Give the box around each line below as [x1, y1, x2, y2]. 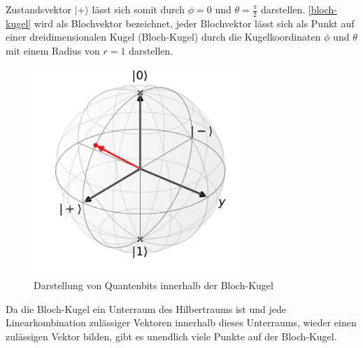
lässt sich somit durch [92, 2, 185, 16]
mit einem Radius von [6, 43, 100, 58]
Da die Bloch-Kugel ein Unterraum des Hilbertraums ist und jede [6, 301, 286, 316]
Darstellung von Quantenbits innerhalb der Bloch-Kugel [34, 278, 273, 292]
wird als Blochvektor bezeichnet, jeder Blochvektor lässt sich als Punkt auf [34, 15, 355, 30]
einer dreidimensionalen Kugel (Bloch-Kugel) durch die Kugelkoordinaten [6, 29, 321, 44]
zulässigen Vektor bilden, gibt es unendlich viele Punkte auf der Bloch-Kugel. [6, 328, 337, 343]
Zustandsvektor [6, 2, 71, 16]
